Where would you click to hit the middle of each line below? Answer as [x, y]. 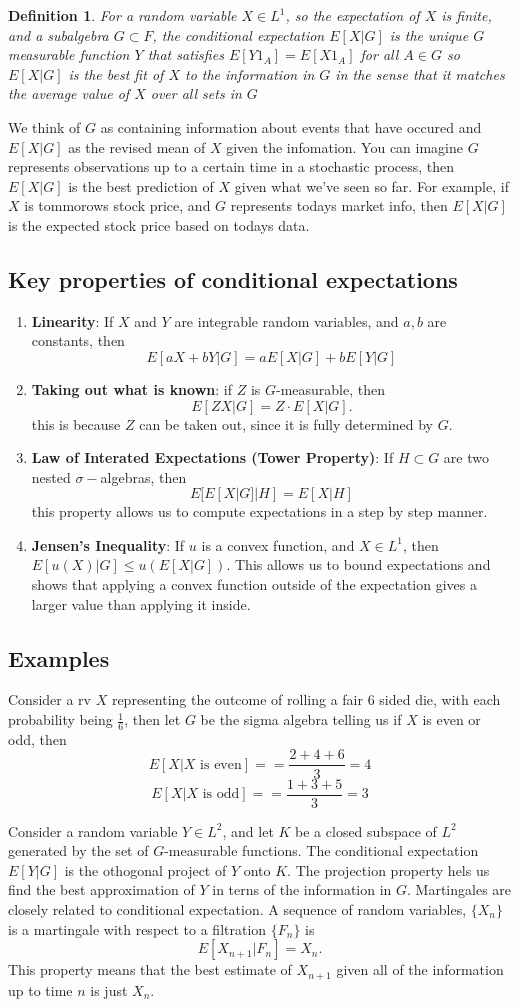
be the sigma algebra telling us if [301, 719]
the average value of [69, 93]
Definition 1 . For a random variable [122, 15]
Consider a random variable [93, 830]
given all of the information [420, 969]
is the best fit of [116, 73]
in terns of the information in [302, 889]
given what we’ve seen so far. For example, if [371, 185]
